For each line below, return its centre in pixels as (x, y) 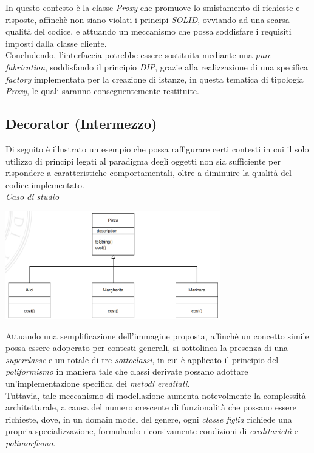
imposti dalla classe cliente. (56, 43)
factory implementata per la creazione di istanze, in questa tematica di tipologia (155, 79)
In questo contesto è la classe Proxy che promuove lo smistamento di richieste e (153, 7)
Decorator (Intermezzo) (81, 124)
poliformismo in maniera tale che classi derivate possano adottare (127, 371)
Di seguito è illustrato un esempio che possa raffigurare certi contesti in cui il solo (157, 148)
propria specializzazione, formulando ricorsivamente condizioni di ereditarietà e (152, 431)
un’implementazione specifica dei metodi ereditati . (98, 383)
